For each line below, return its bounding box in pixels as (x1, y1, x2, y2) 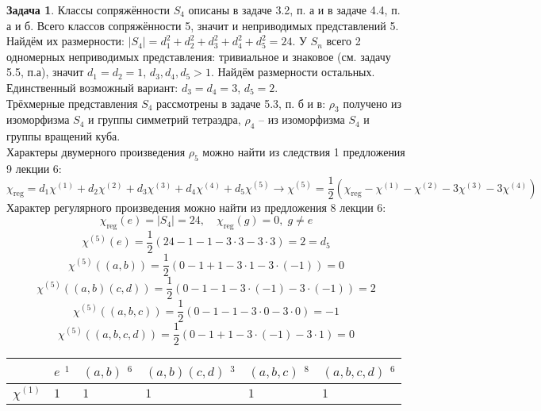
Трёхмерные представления (6, 94, 138, 111)
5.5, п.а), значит (6, 63, 84, 80)
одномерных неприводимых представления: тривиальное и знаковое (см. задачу (6, 48, 391, 64)
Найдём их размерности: (6, 33, 125, 49)
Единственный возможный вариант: (6, 79, 178, 95)
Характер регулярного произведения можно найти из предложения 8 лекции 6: (6, 198, 386, 215)
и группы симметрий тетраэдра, (88, 111, 241, 128)
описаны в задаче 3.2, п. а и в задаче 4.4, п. (188, 2, 401, 17)
